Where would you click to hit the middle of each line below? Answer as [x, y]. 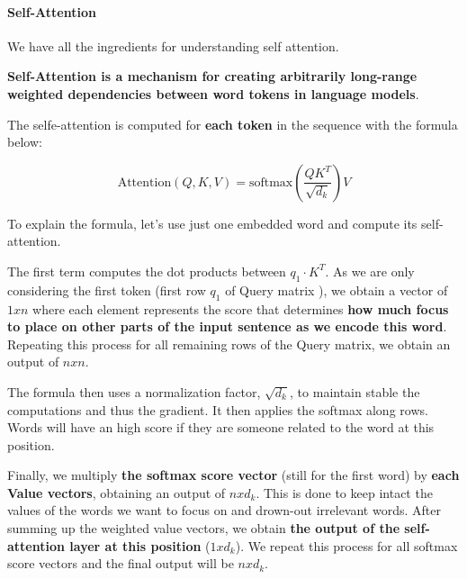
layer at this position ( [140, 545]
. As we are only [370, 271]
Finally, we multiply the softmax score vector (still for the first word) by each [233, 475]
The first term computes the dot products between [147, 271]
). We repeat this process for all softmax [346, 545]
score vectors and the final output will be [121, 563]
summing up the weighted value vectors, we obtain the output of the [204, 528]
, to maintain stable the [355, 391]
